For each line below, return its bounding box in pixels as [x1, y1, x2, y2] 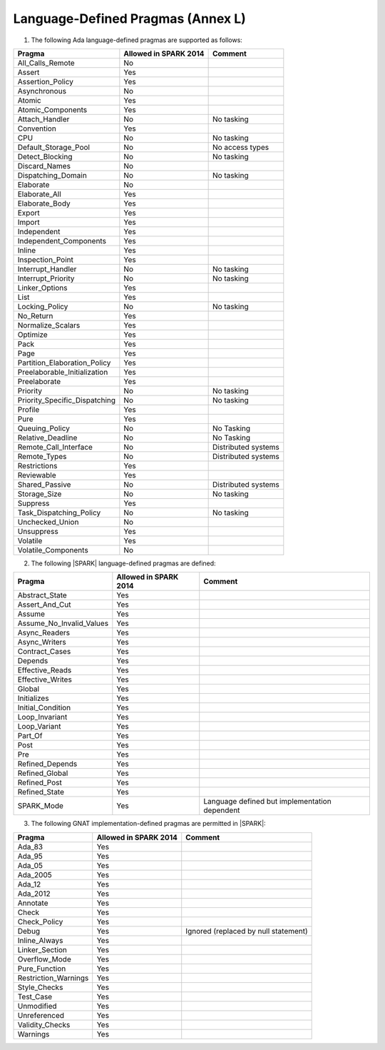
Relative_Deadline [17, 433, 78, 443]
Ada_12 [17, 879, 41, 889]
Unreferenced [17, 1010, 64, 1020]
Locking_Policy [17, 301, 68, 311]
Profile [17, 404, 40, 414]
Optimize [17, 329, 48, 339]
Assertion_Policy [17, 76, 74, 86]
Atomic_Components [17, 104, 88, 114]
